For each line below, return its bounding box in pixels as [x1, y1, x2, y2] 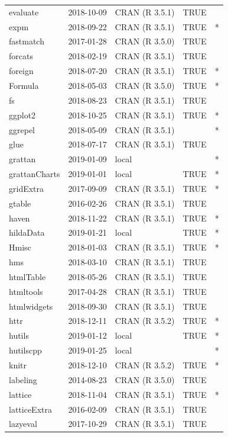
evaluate [9, 5, 39, 18]
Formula [9, 79, 39, 91]
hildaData [9, 226, 45, 239]
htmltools [9, 285, 43, 297]
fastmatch [9, 35, 44, 47]
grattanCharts [9, 168, 60, 180]
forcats [9, 50, 33, 62]
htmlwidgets [9, 300, 53, 312]
